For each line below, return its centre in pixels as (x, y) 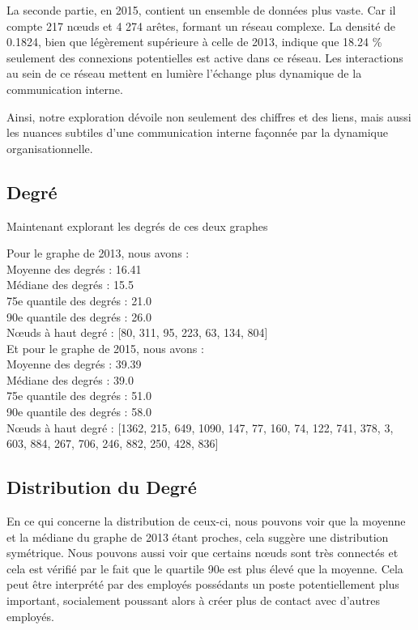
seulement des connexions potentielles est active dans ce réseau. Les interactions (205, 57)
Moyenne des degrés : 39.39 (74, 364)
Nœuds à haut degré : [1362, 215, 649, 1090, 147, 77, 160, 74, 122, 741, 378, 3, (200, 427)
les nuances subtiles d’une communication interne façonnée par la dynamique (197, 132)
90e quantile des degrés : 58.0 (79, 412)
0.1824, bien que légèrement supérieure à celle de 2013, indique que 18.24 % (194, 42)
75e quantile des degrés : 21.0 (79, 300)
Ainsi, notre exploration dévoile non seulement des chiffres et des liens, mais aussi (209, 116)
